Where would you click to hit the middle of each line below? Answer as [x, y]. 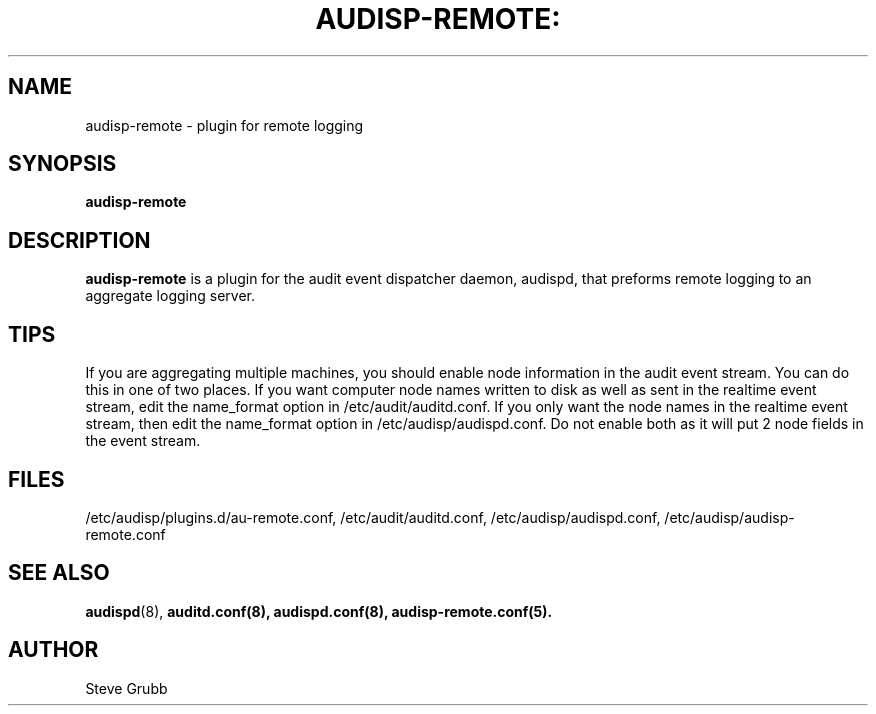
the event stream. [143, 441]
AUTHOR [53, 650]
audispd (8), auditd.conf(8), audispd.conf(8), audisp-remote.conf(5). [319, 611]
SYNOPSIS [62, 164]
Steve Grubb [126, 688]
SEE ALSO [59, 573]
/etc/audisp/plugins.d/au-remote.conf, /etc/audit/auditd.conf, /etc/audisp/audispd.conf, [373, 517]
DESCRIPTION [79, 240]
